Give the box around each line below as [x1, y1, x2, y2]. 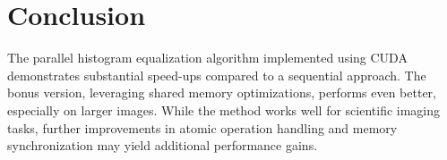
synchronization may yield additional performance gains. [7, 136, 318, 155]
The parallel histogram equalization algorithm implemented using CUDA [7, 48, 408, 67]
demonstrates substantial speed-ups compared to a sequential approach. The [7, 65, 426, 84]
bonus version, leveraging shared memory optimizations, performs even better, [7, 83, 436, 102]
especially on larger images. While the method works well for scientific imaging [7, 100, 441, 119]
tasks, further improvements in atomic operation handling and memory [7, 118, 398, 137]
